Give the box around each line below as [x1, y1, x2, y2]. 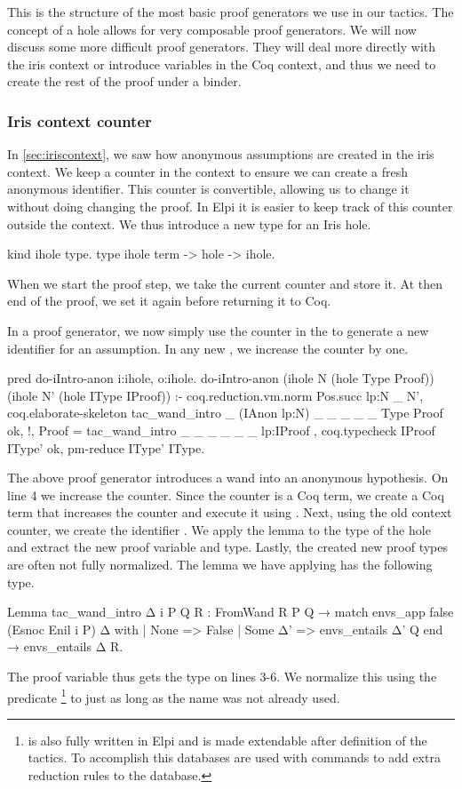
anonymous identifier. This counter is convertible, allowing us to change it [7, 179, 410, 198]
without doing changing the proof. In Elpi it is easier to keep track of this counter [7, 196, 453, 215]
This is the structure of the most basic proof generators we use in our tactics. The [7, 3, 454, 20]
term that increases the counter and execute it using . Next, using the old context [7, 503, 452, 522]
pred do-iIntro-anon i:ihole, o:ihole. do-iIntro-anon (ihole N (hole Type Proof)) [7, 369, 434, 387]
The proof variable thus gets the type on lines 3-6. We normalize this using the [7, 667, 437, 686]
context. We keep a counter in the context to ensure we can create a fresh [7, 162, 408, 180]
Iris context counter [7, 109, 152, 131]
